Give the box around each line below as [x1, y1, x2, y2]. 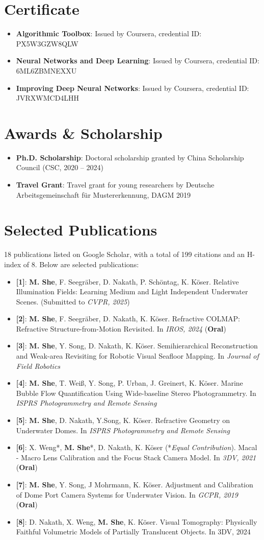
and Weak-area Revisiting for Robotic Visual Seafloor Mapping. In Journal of [16, 350, 259, 361]
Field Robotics [16, 360, 61, 371]
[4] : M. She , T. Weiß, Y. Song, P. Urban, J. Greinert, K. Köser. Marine [16, 378, 243, 388]
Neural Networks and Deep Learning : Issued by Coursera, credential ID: [16, 55, 259, 66]
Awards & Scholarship [4, 122, 163, 143]
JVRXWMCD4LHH [16, 92, 80, 103]
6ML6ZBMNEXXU [16, 65, 77, 76]
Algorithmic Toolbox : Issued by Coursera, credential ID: [16, 28, 202, 39]
